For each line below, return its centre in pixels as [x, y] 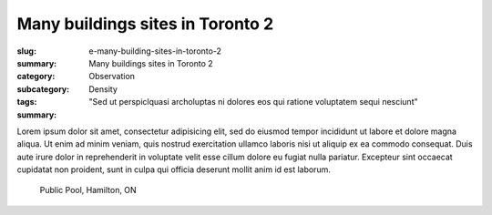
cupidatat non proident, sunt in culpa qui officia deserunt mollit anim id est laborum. [174, 169]
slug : [26, 51]
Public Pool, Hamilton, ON [88, 190]
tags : [27, 102]
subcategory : [43, 89]
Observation [112, 77]
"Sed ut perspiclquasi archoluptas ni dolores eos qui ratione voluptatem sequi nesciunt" [253, 102]
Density [103, 89]
